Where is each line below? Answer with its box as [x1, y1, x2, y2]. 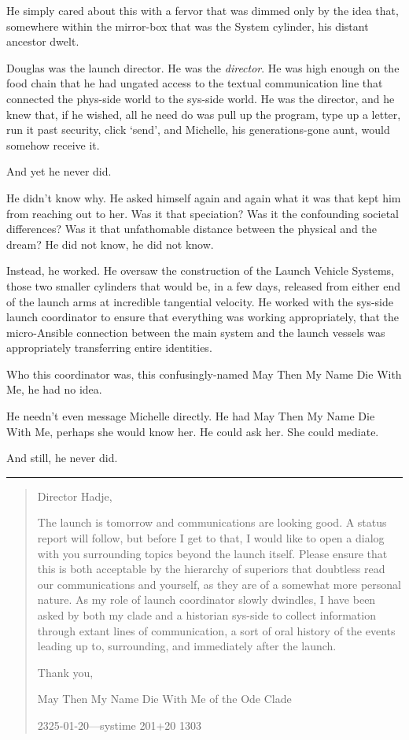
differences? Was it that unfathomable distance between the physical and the [6, 220, 377, 237]
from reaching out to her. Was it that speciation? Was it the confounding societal [6, 205, 399, 221]
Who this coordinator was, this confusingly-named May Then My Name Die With [6, 365, 402, 382]
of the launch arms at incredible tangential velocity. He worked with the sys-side [6, 293, 393, 309]
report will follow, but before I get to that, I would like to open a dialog [37, 530, 385, 546]
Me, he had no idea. [6, 381, 102, 398]
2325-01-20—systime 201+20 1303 [37, 716, 201, 733]
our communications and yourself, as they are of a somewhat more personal [37, 575, 401, 592]
